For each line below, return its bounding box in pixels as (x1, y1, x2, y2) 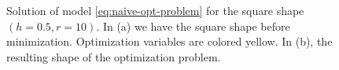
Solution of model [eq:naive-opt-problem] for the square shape (6, 2, 304, 18)
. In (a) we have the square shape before (96, 17, 290, 34)
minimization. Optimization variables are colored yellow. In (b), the (6, 33, 333, 50)
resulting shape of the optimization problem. (6, 48, 221, 64)
